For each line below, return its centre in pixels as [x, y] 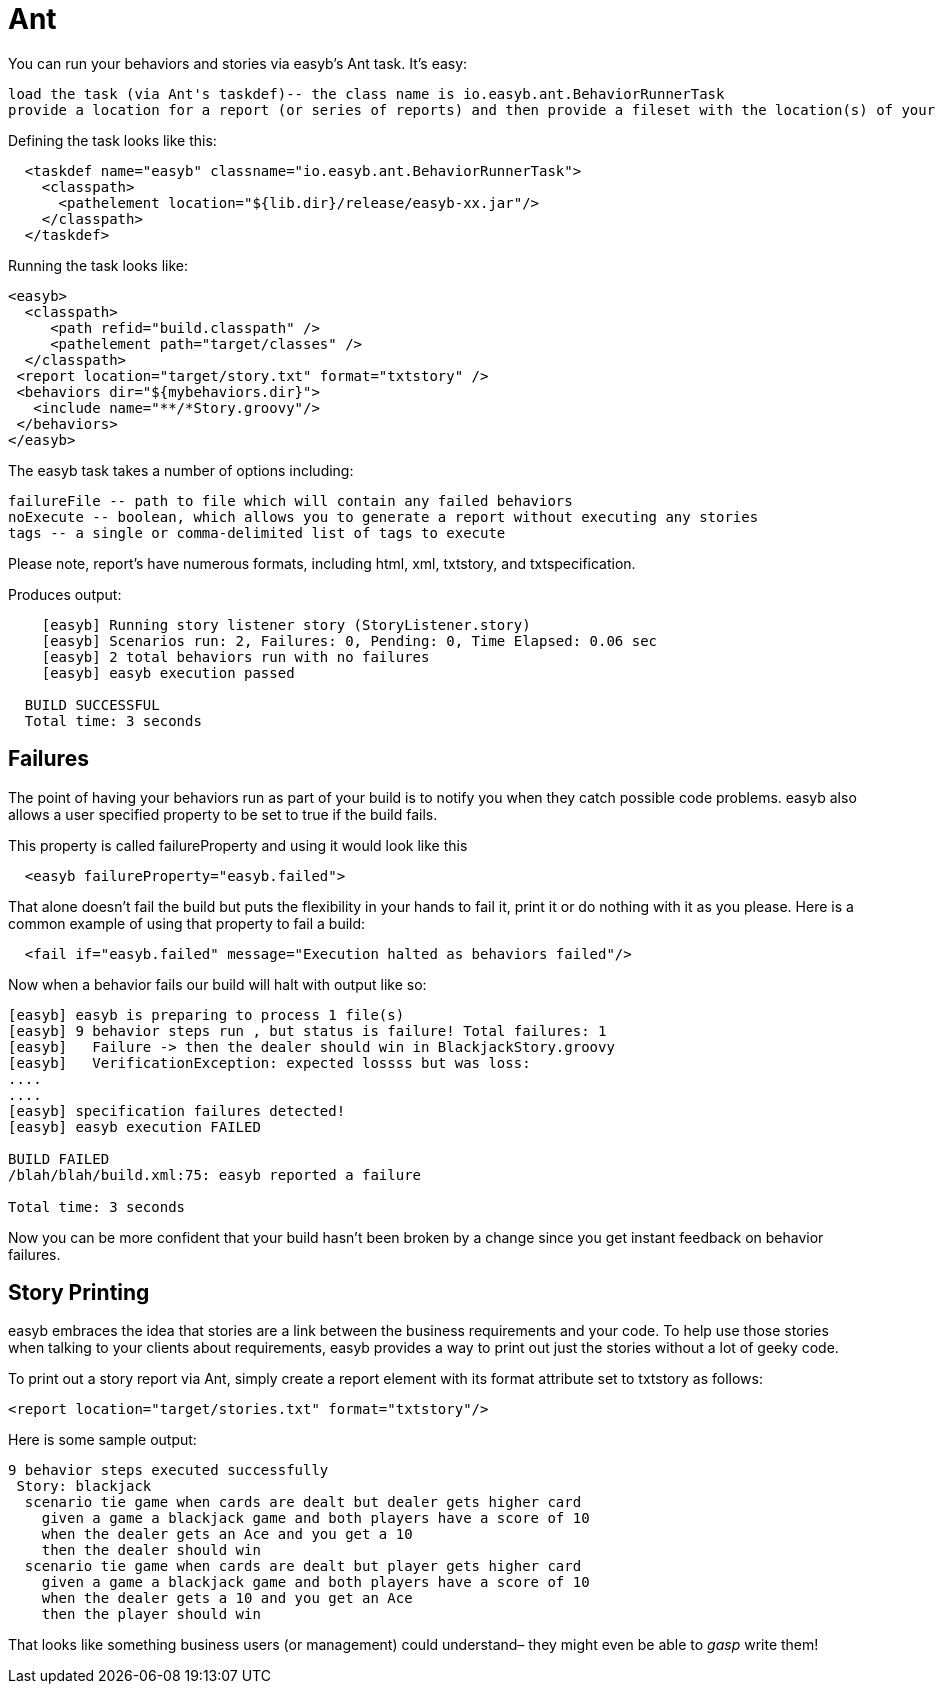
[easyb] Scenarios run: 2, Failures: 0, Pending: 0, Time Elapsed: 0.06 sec [349, 640]
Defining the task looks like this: [112, 140]
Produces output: [65, 594]
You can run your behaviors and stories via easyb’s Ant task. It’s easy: [238, 63]
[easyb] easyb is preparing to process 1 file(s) [206, 1014]
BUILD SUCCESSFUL [92, 704]
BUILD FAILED [59, 1158]
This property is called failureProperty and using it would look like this [238, 845]
